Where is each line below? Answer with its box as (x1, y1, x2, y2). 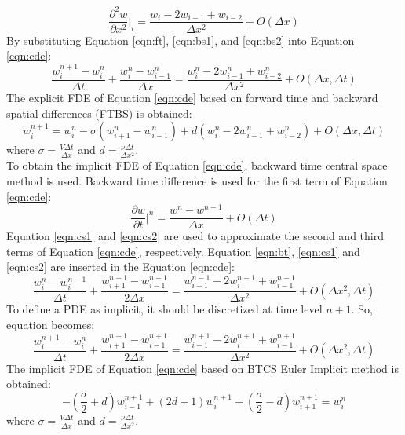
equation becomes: (6, 316, 95, 332)
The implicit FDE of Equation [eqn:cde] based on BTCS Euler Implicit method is (6, 360, 399, 376)
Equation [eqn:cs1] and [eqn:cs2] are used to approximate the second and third (6, 228, 384, 244)
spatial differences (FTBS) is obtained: (6, 104, 192, 121)
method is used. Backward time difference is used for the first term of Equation (6, 172, 388, 188)
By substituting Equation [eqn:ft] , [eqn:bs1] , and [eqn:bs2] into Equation (6, 31, 355, 48)
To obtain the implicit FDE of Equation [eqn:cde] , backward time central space (6, 157, 388, 174)
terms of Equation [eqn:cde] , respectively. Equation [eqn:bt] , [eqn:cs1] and (6, 243, 360, 259)
